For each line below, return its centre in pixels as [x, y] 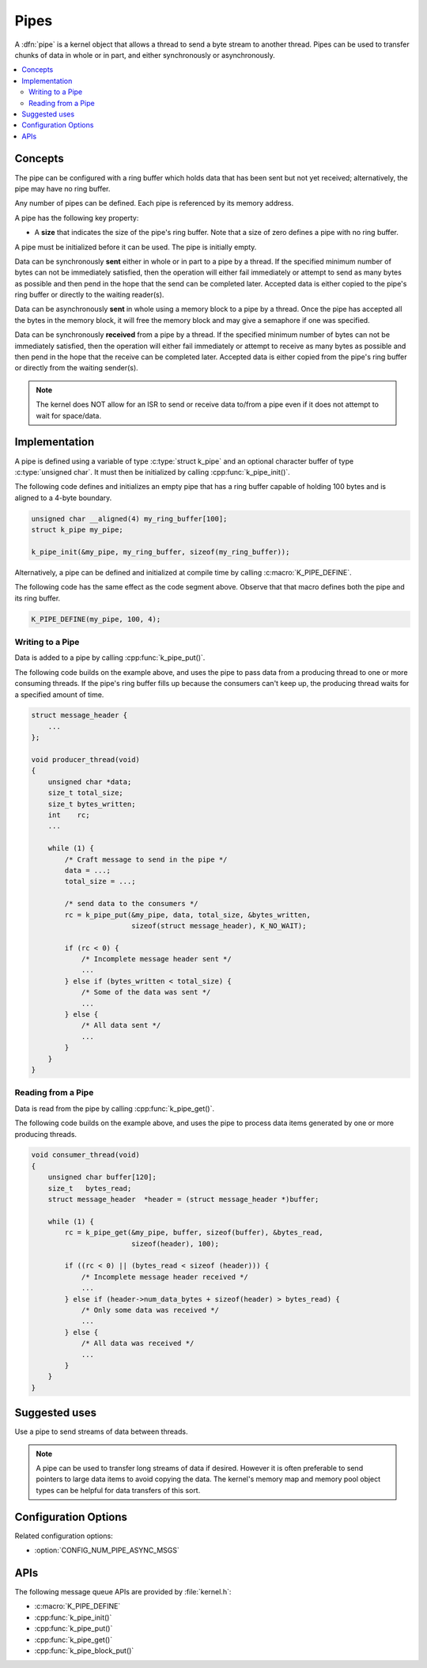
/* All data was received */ [138, 1344]
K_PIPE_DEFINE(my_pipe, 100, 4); [96, 619]
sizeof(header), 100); [175, 1243]
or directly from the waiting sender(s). [76, 368]
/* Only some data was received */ [150, 1310]
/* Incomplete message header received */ [164, 1277]
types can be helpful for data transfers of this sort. [118, 1490]
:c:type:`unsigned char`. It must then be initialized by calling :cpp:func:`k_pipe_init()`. [152, 472]
